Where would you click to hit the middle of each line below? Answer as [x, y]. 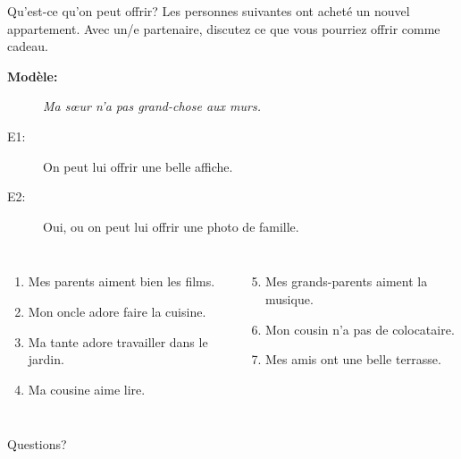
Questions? [37, 444]
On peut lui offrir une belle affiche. [138, 166]
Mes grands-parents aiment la [347, 281]
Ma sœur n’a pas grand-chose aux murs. [152, 106]
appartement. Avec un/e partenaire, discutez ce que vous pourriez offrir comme [224, 28]
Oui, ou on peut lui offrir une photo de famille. [171, 226]
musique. [289, 298]
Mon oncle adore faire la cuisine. [117, 311]
